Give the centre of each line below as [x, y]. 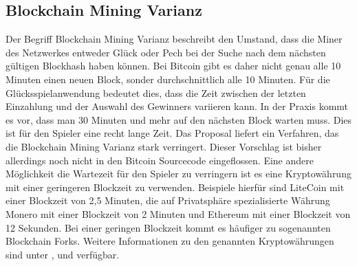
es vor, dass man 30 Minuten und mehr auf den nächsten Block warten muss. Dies [179, 119]
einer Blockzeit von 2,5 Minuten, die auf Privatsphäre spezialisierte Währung [168, 200]
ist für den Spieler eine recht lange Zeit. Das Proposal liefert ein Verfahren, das [172, 133]
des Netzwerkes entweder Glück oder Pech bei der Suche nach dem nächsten [166, 52]
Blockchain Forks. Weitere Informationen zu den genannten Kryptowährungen [170, 241]
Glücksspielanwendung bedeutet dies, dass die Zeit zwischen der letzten [156, 92]
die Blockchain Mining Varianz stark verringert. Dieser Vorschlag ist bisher [164, 146]
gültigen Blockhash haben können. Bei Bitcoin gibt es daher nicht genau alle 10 [173, 66]
